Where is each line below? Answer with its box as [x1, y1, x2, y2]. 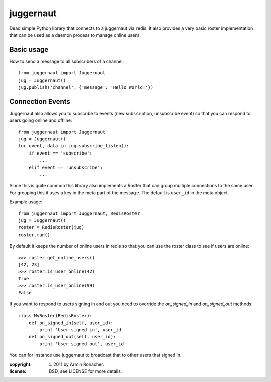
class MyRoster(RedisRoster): [18, 313, 93, 319]
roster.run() [18, 232, 50, 238]
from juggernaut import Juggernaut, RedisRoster [18, 210, 140, 216]
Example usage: [9, 199, 43, 205]
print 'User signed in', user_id [39, 327, 121, 333]
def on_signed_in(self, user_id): [28, 320, 114, 326]
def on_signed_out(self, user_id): [28, 334, 116, 340]
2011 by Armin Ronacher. [53, 361, 105, 367]
